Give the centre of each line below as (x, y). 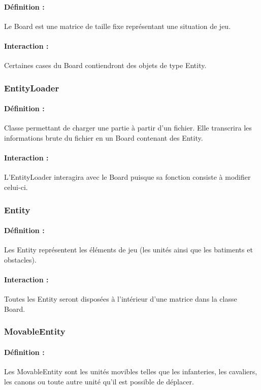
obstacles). (20, 259)
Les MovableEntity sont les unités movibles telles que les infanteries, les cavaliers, (131, 371)
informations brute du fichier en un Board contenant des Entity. (104, 138)
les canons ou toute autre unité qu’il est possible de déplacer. (99, 381)
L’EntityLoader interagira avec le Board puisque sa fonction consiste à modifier (127, 177)
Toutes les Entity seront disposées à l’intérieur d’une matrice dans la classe (121, 299)
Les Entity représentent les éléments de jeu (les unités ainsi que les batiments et (128, 250)
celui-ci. (16, 187)
